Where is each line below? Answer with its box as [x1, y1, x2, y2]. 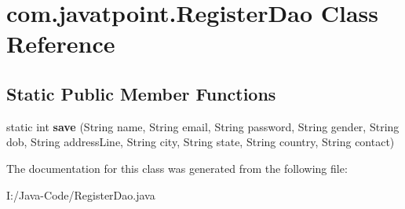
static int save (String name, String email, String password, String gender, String [6, 118, 400, 134]
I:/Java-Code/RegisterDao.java [6, 186, 155, 203]
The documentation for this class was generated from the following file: [6, 159, 348, 176]
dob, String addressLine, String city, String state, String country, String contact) [6, 134, 395, 150]
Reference [6, 27, 115, 60]
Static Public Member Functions [6, 81, 276, 105]
